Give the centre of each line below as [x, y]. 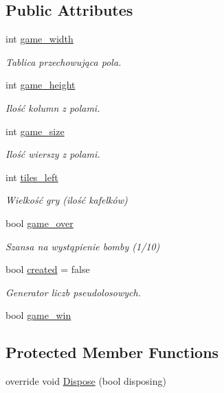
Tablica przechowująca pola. [64, 61]
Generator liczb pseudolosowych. [73, 292]
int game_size [35, 131]
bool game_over [40, 223]
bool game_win [38, 315]
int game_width [40, 39]
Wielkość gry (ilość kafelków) [67, 200]
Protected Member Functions [112, 352]
